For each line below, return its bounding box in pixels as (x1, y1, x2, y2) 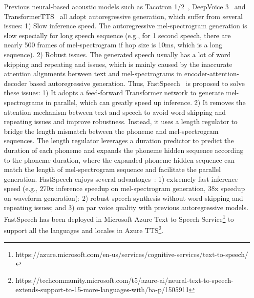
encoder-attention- (184, 68, 239, 79)
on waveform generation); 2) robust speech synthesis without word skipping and (4, 192, 243, 203)
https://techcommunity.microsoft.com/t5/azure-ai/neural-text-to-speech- (15, 275, 233, 285)
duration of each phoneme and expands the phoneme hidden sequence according (4, 145, 244, 155)
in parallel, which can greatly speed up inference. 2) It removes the (45, 97, 246, 107)
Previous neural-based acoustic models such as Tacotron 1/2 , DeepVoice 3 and (4, 1, 246, 11)
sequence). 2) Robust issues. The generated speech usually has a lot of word (4, 49, 231, 59)
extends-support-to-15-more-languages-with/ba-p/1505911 (15, 284, 189, 295)
